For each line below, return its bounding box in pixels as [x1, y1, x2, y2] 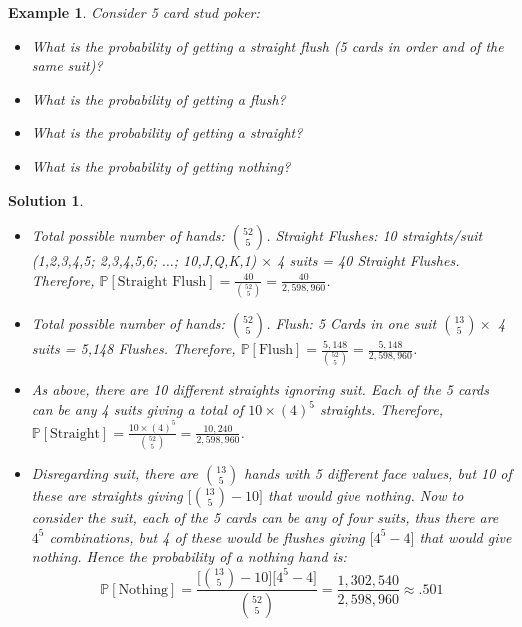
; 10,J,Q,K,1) [173, 250, 257, 271]
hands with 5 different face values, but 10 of [244, 463, 512, 484]
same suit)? [31, 55, 103, 76]
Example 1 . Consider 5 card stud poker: [8, 2, 260, 22]
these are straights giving [31, 485, 183, 506]
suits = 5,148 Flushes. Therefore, [31, 338, 236, 359]
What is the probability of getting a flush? [31, 88, 286, 109]
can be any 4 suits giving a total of [31, 399, 244, 420]
